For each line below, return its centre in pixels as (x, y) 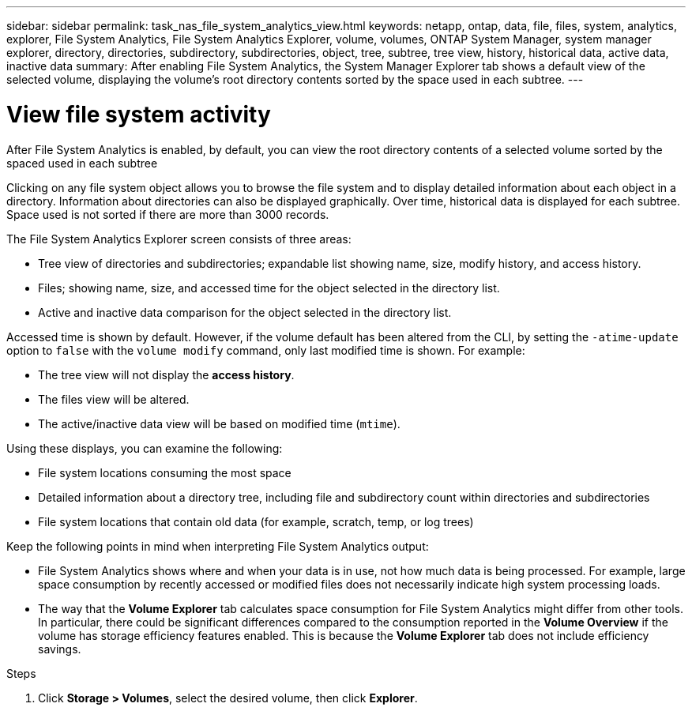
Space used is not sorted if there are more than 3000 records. (168, 214)
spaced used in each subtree (82, 163)
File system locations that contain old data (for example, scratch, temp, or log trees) (256, 521)
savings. (60, 649)
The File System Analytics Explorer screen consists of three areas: (179, 239)
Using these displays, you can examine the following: (145, 448)
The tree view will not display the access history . (166, 374)
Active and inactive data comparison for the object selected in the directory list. (245, 312)
